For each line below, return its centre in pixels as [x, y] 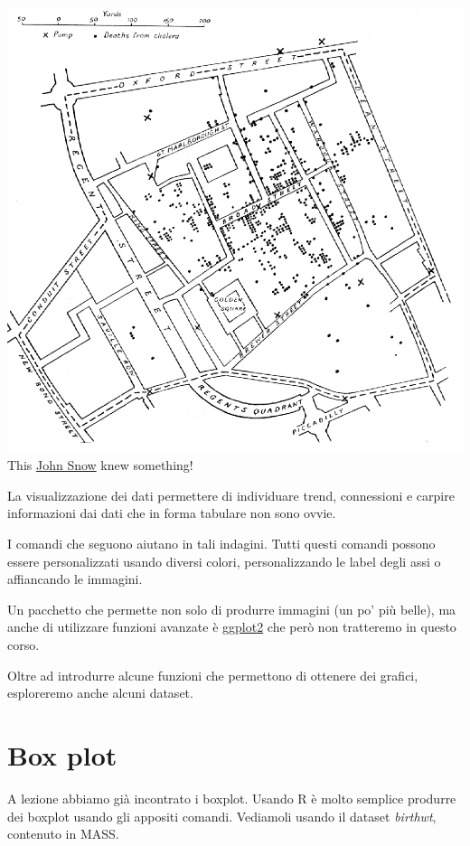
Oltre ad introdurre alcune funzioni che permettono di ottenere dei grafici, [213, 675]
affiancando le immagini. [75, 579]
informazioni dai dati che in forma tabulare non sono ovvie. [172, 513]
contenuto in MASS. [63, 834]
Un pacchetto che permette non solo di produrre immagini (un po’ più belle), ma [232, 609]
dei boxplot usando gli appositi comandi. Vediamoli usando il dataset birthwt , [222, 816]
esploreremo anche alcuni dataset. [100, 693]
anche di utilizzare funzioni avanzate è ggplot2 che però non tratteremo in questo [232, 627]
